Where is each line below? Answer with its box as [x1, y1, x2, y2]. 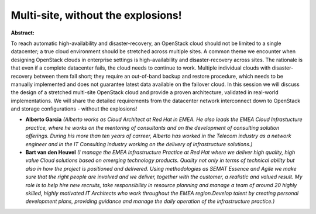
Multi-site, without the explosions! [11, 9, 182, 22]
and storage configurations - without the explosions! [11, 105, 138, 112]
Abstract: [11, 29, 35, 36]
